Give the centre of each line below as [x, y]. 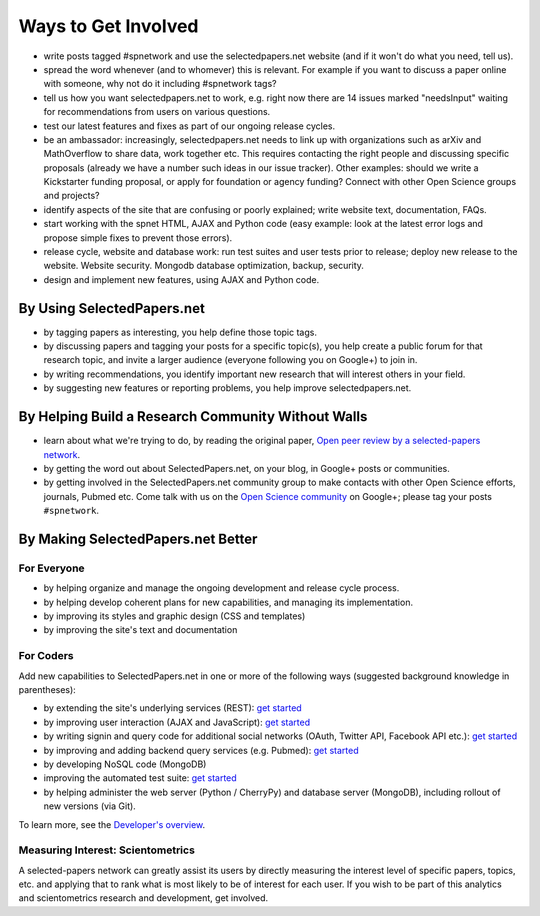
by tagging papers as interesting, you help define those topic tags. [180, 332]
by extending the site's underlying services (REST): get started [172, 708]
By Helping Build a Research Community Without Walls [193, 416]
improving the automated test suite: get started [140, 778]
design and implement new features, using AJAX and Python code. [181, 279]
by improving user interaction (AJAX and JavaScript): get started [176, 722]
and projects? [71, 196]
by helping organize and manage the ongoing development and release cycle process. [221, 588]
